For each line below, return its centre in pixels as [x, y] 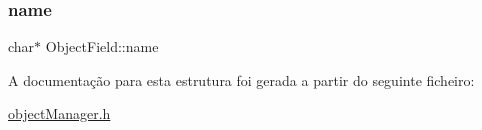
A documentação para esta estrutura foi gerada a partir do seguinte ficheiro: [241, 79]
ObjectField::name [102, 46]
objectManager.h [59, 113]
